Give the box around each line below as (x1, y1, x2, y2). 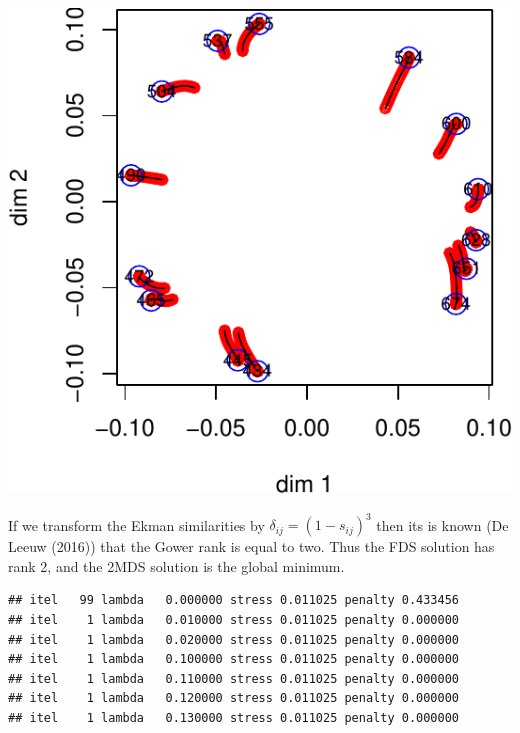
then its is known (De (376, 514, 509, 535)
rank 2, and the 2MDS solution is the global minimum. (8, 555, 345, 576)
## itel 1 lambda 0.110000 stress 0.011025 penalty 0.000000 (8, 671, 460, 686)
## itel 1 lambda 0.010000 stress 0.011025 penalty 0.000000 (8, 613, 460, 627)
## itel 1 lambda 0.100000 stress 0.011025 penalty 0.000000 (8, 652, 460, 667)
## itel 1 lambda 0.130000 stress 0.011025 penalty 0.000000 (8, 710, 460, 725)
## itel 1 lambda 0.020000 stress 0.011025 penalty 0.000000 (8, 632, 460, 647)
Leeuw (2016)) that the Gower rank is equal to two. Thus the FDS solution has (8, 536, 495, 557)
